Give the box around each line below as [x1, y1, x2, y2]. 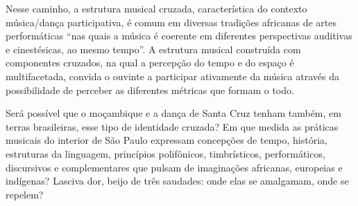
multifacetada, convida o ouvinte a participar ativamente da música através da [6, 68, 339, 83]
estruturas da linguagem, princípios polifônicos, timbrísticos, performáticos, [6, 146, 325, 160]
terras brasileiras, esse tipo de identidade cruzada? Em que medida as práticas [6, 119, 339, 133]
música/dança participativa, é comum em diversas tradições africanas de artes [6, 15, 336, 29]
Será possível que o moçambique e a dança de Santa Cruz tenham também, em [6, 106, 341, 120]
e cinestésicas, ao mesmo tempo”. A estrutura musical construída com [6, 41, 301, 56]
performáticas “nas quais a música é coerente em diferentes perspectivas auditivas [6, 28, 352, 43]
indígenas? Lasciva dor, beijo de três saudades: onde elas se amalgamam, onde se [6, 174, 349, 188]
